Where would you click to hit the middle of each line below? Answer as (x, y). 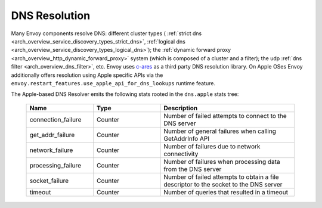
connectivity (181, 154)
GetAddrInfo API (187, 138)
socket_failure (49, 181)
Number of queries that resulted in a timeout (226, 192)
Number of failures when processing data (222, 162)
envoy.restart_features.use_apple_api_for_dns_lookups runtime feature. (113, 83)
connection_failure (55, 119)
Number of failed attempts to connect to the (225, 116)
